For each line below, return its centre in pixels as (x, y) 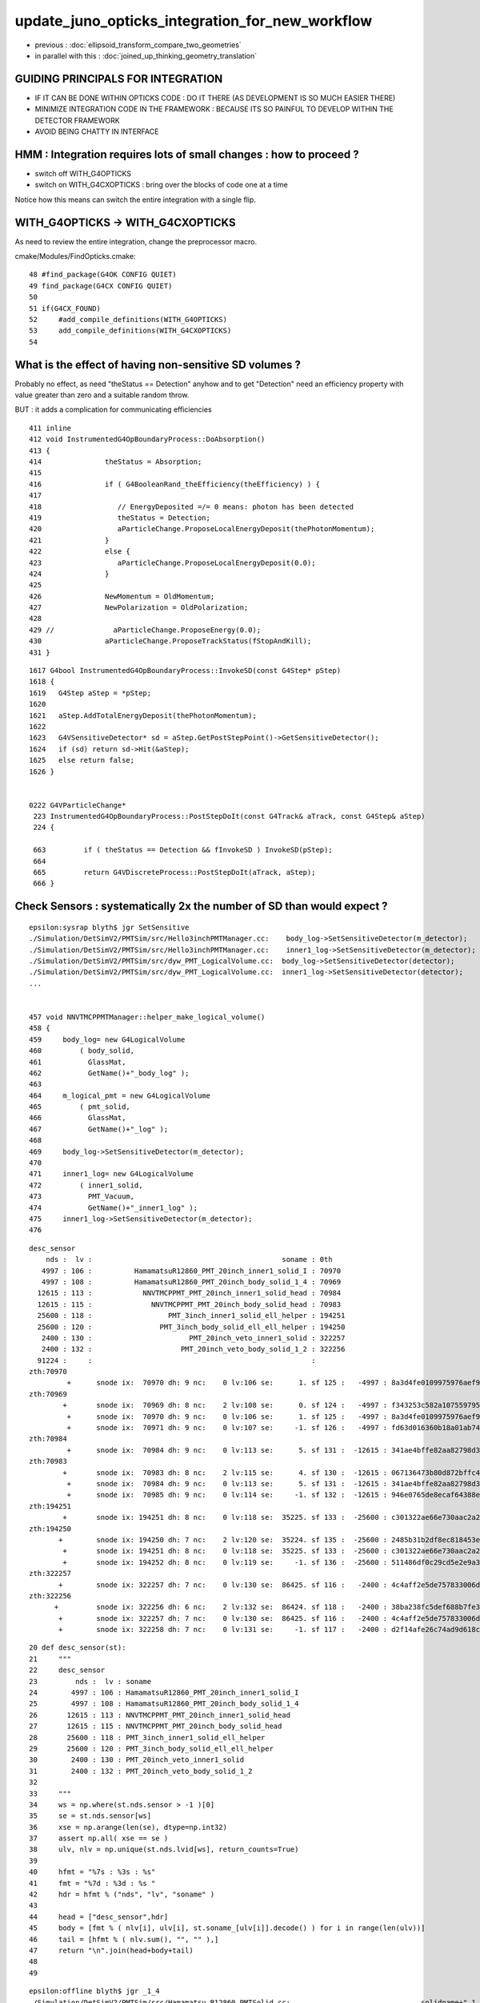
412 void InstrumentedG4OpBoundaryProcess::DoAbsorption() (147, 439)
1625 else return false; (82, 760)
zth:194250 (50, 1529)
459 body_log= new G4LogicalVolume (107, 1039)
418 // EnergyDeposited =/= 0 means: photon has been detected (192, 506)
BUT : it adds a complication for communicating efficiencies (113, 409)
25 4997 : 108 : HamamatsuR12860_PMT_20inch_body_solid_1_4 (164, 1704)
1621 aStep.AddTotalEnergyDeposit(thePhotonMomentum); (143, 715)
